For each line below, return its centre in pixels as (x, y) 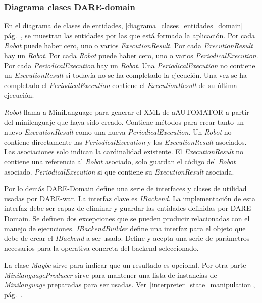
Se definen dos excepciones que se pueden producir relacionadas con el (141, 218)
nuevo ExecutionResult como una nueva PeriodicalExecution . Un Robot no (118, 132)
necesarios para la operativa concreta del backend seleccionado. (101, 248)
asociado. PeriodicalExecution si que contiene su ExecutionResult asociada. (119, 171)
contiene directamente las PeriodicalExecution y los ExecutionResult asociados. (125, 141)
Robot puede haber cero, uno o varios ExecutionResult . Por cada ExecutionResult (128, 45)
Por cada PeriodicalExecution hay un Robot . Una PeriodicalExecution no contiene (130, 65)
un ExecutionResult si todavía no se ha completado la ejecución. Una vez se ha (126, 75)
